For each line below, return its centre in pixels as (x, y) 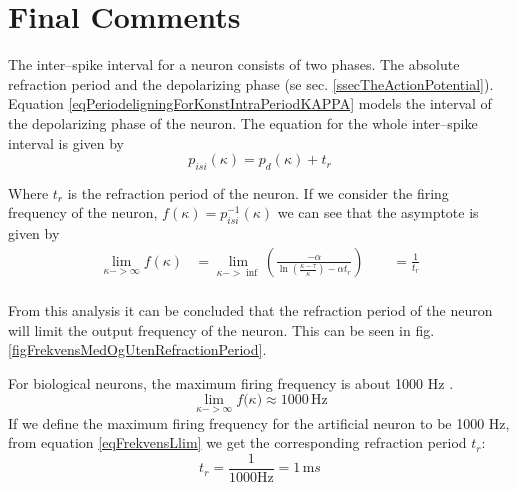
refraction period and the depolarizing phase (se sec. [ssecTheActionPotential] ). (251, 83)
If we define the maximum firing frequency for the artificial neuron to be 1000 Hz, (259, 422)
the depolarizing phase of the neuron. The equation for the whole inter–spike (243, 122)
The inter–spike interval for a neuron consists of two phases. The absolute (234, 64)
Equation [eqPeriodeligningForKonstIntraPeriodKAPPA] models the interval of (250, 103)
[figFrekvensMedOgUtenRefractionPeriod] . (137, 349)
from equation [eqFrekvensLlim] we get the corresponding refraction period (237, 442)
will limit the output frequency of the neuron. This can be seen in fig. (221, 329)
